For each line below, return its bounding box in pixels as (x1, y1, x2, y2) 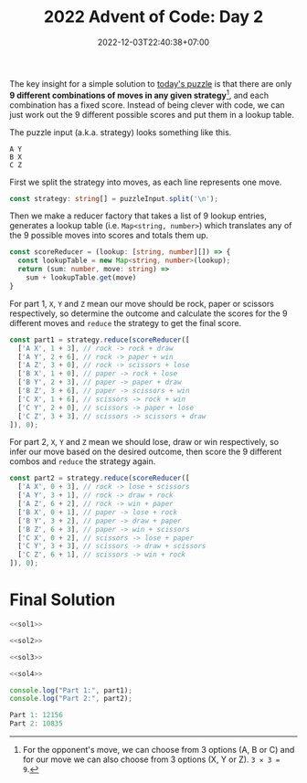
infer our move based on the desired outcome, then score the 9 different (9, 446, 282, 458)
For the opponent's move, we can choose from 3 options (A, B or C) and (22, 745, 295, 756)
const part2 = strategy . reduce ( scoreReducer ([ (9, 473, 190, 483)
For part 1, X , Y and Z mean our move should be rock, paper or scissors (9, 298, 274, 309)
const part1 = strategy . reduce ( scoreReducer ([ (9, 335, 190, 344)
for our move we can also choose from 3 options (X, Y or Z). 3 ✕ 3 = (22, 754, 281, 765)
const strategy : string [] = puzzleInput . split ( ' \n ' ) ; (9, 194, 219, 203)
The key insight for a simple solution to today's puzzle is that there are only (9, 78, 292, 89)
